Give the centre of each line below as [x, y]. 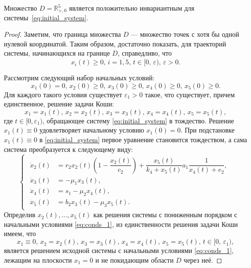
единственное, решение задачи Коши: [59, 104]
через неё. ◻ [203, 260]
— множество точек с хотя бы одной [185, 34]
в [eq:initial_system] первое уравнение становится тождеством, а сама [143, 140]
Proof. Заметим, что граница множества [62, 34]
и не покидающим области [134, 260]
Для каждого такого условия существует [63, 94]
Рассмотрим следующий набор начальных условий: [79, 78]
